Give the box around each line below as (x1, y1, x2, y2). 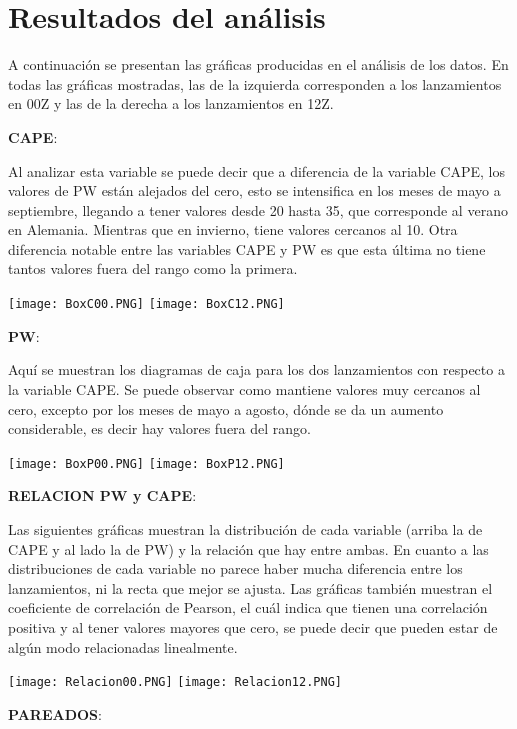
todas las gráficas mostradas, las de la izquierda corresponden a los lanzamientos (8, 73, 502, 94)
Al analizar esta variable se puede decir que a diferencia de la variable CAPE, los (8, 160, 506, 181)
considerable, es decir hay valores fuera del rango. (8, 418, 311, 439)
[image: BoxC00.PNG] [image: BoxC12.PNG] (8, 297, 285, 312)
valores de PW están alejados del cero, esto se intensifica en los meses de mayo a (8, 180, 501, 201)
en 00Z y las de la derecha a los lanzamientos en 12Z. (8, 93, 334, 114)
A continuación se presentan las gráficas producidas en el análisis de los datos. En (8, 54, 509, 75)
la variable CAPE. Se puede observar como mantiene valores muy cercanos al (8, 378, 481, 399)
